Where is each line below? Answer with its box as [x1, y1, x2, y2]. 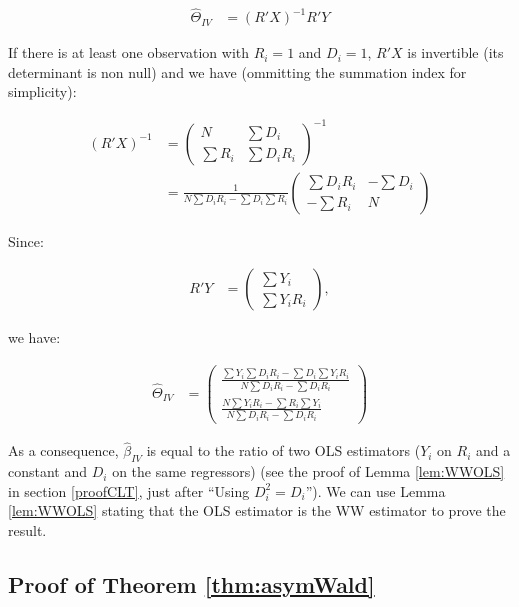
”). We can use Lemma [305, 480, 446, 501]
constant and [8, 461, 88, 482]
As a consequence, [8, 440, 119, 461]
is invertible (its [407, 42, 504, 63]
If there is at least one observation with [8, 42, 250, 63]
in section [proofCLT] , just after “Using [8, 480, 250, 501]
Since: [8, 230, 44, 251]
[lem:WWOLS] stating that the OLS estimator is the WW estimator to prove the [8, 500, 506, 521]
